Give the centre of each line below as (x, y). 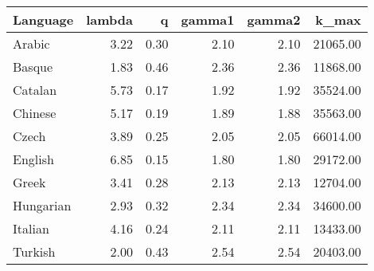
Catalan (35, 90)
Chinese (35, 113)
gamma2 (274, 20)
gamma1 (208, 20)
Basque (33, 67)
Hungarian (42, 205)
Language (43, 20)
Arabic (31, 43)
